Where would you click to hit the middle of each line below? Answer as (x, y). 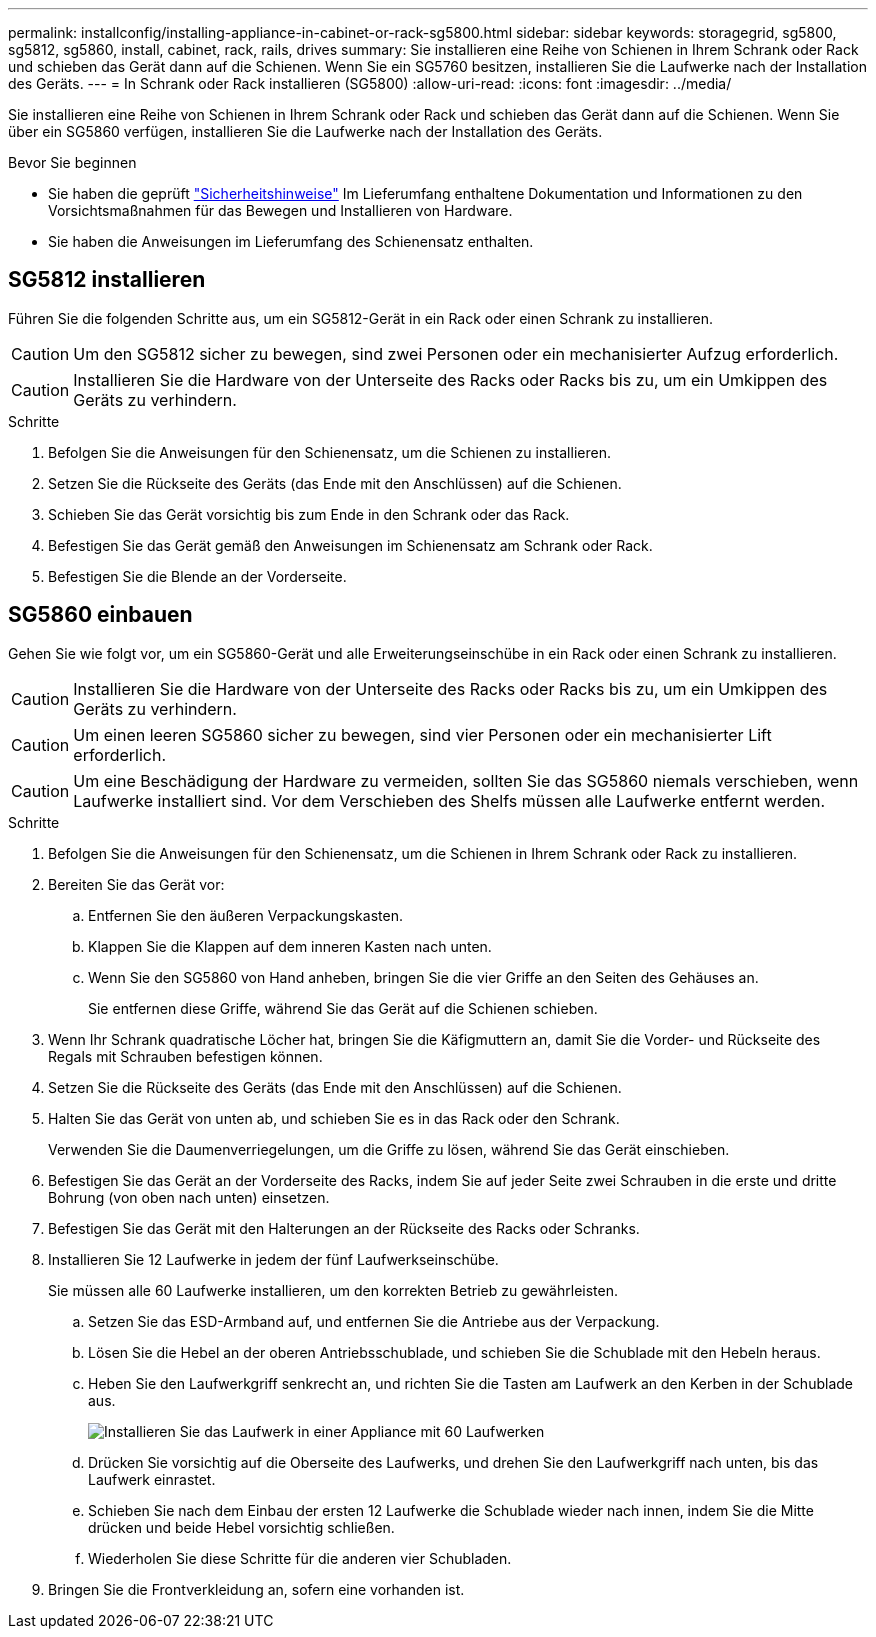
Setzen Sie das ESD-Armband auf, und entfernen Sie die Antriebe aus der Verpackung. (374, 1321)
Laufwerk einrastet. (152, 1479)
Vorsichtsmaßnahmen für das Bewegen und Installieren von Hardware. (280, 210)
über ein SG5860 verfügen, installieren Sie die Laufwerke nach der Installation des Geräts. (305, 131)
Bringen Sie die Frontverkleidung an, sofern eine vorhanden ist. (256, 1589)
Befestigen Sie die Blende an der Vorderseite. (197, 576)
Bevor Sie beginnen (72, 162)
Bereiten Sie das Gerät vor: (136, 884)
